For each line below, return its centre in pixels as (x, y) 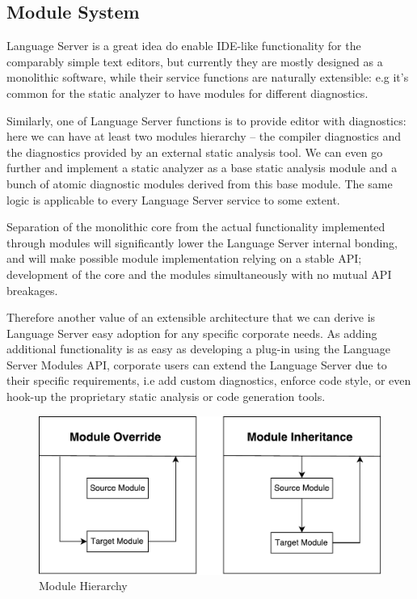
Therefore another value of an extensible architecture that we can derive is (191, 317)
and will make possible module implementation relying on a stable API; (184, 258)
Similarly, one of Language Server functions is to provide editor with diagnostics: (206, 120)
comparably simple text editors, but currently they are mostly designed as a (195, 61)
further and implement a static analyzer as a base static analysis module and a (202, 168)
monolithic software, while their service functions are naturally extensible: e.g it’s (208, 77)
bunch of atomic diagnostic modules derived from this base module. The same (200, 183)
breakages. (32, 290)
